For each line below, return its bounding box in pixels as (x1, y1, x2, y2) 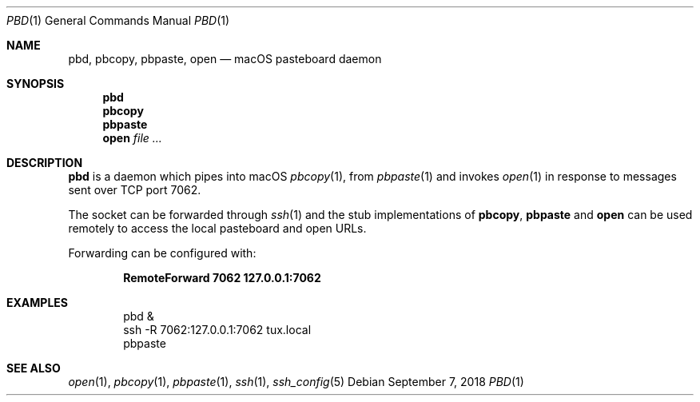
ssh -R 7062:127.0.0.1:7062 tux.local (123, 323, 312, 336)
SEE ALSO (6, 361, 61, 375)
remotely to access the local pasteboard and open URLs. (68, 221, 367, 235)
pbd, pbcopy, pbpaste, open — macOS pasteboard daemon (68, 52, 382, 66)
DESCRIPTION (6, 156, 83, 169)
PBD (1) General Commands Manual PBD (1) (6, 14, 230, 27)
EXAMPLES (6, 296, 68, 309)
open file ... (102, 131, 162, 145)
